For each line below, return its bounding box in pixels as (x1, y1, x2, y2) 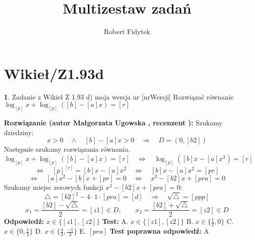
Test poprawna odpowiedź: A (109, 226, 209, 236)
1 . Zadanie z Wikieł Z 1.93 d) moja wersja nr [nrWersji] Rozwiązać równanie (4, 91, 234, 101)
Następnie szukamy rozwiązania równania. (4, 144, 130, 154)
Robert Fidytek (104, 26, 150, 37)
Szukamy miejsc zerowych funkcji (4, 182, 104, 192)
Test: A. (102, 216, 128, 226)
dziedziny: (4, 127, 34, 137)
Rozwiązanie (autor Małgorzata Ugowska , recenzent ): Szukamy (4, 118, 223, 128)
